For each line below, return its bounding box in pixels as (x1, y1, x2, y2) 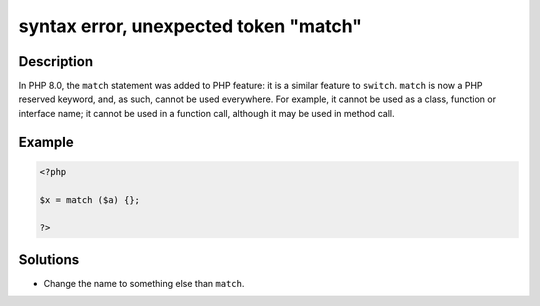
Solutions (18, 251, 80, 268)
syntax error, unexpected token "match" (18, 15, 362, 37)
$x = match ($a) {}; (39, 194, 140, 205)
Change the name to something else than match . (43, 277, 245, 289)
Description (18, 53, 94, 70)
